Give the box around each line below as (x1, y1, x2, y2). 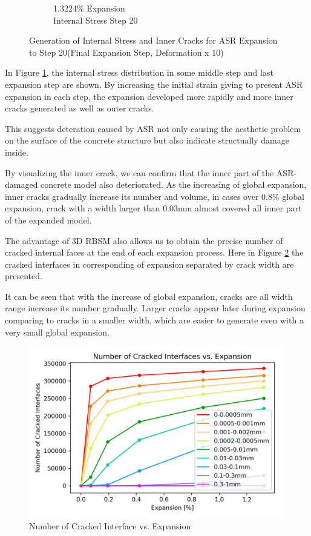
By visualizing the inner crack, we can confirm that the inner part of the (5, 166, 274, 179)
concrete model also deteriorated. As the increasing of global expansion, (41, 178, 307, 191)
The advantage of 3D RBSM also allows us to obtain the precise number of (5, 234, 283, 246)
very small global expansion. (5, 325, 110, 338)
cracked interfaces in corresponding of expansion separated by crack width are (5, 257, 294, 270)
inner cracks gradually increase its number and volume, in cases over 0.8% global (5, 190, 304, 202)
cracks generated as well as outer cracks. (5, 102, 154, 114)
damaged (5, 178, 38, 191)
